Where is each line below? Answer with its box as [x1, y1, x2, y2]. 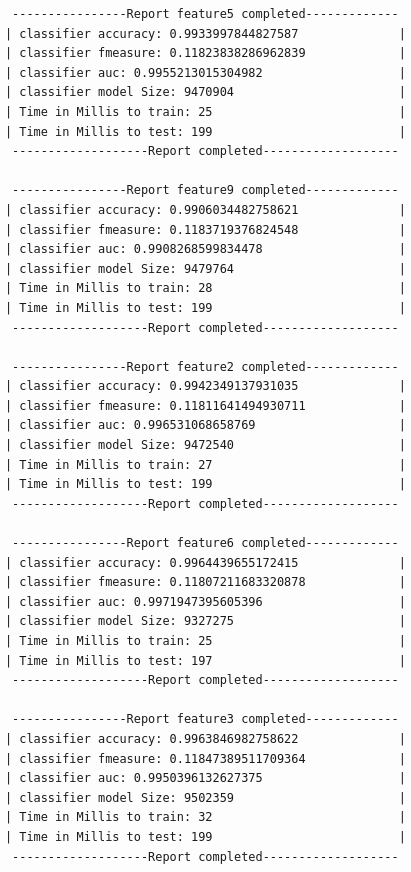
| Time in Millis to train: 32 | [4, 810, 406, 825]
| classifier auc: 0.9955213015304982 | [4, 65, 406, 80]
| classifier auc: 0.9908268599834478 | [4, 242, 406, 257]
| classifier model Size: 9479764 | [4, 261, 406, 276]
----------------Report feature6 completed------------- [12, 536, 399, 551]
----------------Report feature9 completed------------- [12, 183, 399, 198]
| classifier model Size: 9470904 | [4, 85, 406, 100]
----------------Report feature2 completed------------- [12, 359, 399, 374]
